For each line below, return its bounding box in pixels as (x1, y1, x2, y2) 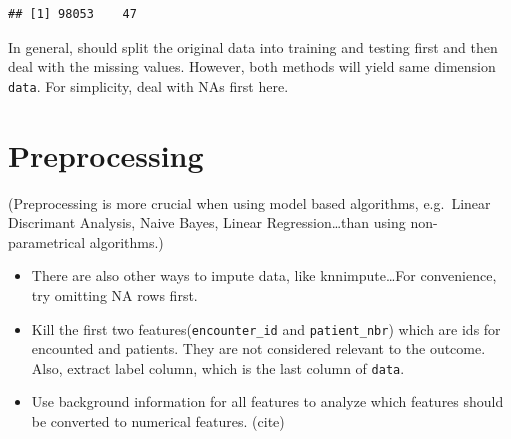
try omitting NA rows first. (31, 284, 198, 305)
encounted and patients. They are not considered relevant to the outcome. (31, 338, 486, 359)
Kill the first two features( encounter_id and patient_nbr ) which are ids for (31, 318, 501, 339)
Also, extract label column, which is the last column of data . (31, 357, 405, 378)
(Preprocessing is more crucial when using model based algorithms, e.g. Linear (8, 192, 491, 213)
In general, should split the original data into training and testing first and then (8, 36, 498, 57)
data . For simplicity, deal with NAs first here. (8, 75, 289, 96)
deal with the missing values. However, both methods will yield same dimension (8, 56, 496, 77)
